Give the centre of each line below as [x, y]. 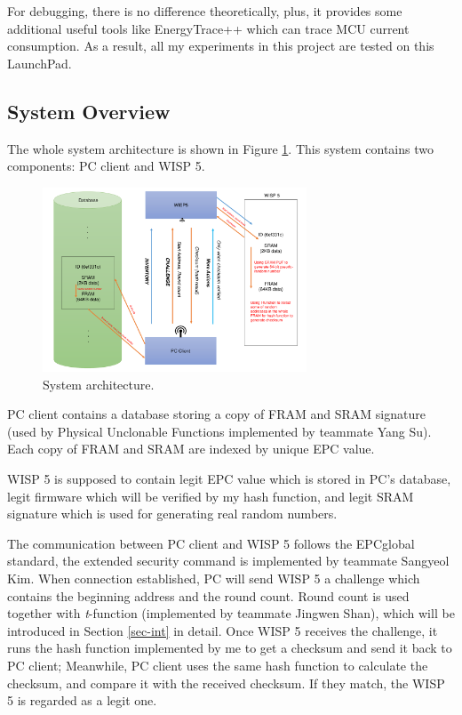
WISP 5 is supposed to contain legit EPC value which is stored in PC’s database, [229, 478]
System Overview [89, 111]
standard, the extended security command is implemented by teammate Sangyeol [228, 561]
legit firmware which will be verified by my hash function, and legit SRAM [211, 496]
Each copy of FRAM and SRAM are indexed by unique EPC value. [191, 449]
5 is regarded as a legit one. [82, 700]
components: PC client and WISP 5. [106, 166]
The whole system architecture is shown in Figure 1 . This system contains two [220, 148]
